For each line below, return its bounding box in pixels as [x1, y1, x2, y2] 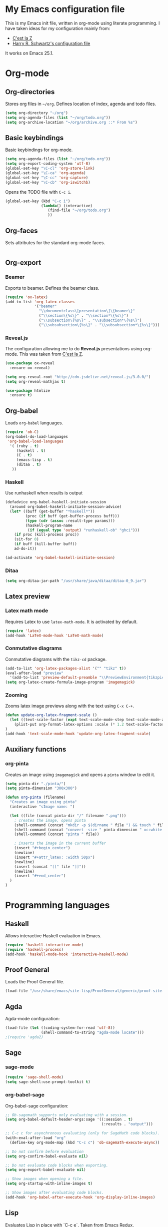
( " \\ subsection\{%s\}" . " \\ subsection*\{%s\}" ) [38, 318, 142, 323]
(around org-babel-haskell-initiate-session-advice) [9, 504, 122, 509]
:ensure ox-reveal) [9, 365, 50, 370]
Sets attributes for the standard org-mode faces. [5, 239, 105, 246]
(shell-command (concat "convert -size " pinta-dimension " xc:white [14, 827, 162, 832]
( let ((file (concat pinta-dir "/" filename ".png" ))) [9, 813, 126, 818]
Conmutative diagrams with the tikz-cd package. [5, 656, 107, 662]
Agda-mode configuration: [5, 1016, 60, 1022]
